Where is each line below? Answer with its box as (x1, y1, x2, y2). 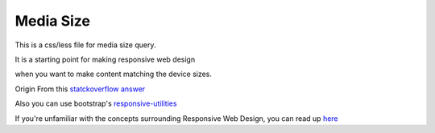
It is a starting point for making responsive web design (14, 54, 196, 64)
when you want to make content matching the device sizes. (14, 69, 213, 79)
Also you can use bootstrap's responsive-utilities (14, 99, 177, 108)
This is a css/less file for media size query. (14, 40, 156, 50)
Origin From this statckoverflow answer (14, 84, 146, 94)
